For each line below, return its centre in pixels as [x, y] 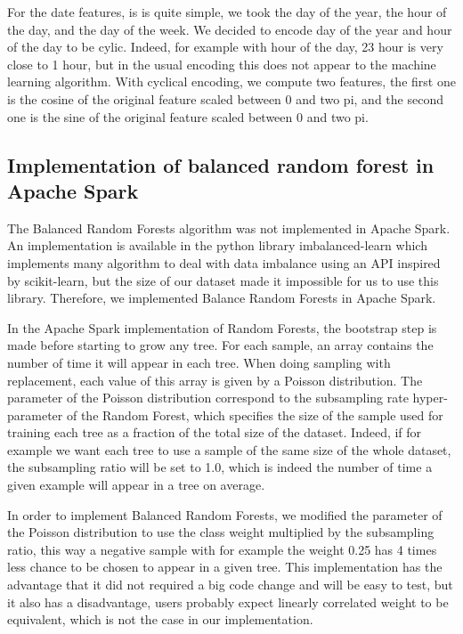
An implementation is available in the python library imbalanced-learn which [217, 245]
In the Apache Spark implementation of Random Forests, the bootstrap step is [222, 327]
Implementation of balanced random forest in [221, 164]
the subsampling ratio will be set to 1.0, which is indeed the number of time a [220, 467]
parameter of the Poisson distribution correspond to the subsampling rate [208, 398]
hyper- [430, 398]
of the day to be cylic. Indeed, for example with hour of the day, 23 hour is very [225, 47]
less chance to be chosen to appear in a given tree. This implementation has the [225, 567]
